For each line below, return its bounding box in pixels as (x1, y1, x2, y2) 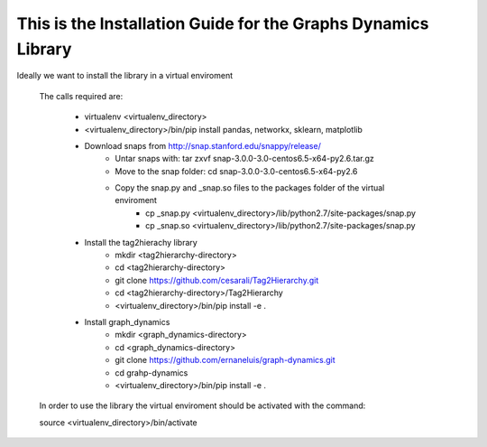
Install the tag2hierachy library (84, 237, 198, 247)
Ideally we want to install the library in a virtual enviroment (16, 70, 234, 81)
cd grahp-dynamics (115, 367, 188, 378)
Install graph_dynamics (84, 316, 170, 327)
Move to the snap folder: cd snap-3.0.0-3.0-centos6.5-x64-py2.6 (115, 165, 358, 176)
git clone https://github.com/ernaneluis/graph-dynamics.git (115, 355, 335, 366)
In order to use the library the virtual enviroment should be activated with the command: (39, 400, 366, 411)
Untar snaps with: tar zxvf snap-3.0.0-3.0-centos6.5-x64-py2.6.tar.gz (115, 154, 374, 164)
